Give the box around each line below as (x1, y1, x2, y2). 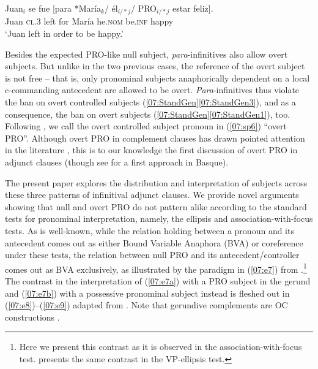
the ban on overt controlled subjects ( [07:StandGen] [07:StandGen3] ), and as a (5, 96, 296, 108)
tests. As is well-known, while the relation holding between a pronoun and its (5, 224, 294, 237)
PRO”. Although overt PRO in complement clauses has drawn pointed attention (5, 131, 305, 144)
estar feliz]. (172, 2, 213, 14)
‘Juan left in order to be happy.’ (5, 27, 124, 40)
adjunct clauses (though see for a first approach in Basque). (5, 155, 229, 168)
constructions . (5, 310, 60, 323)
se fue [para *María (28, 2, 101, 14)
